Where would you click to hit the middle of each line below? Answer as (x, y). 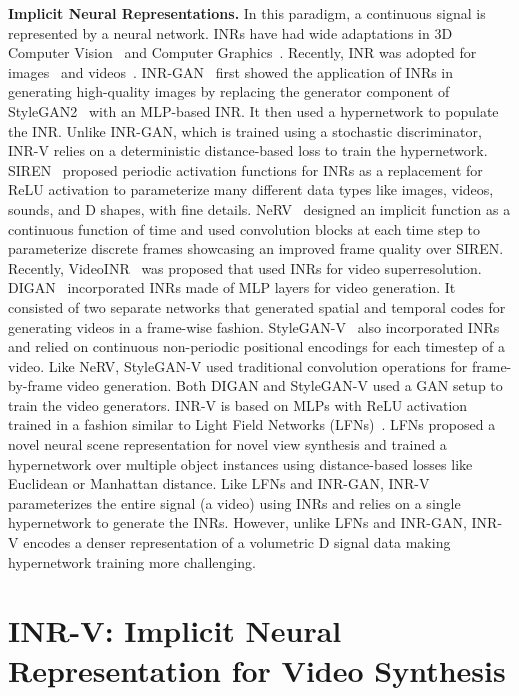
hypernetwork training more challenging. (132, 561)
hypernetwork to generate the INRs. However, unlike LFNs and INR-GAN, (237, 522)
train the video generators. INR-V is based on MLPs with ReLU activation (238, 404)
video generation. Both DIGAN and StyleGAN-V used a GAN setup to (284, 385)
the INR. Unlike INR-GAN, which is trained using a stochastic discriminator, (245, 130)
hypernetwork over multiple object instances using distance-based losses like (240, 463)
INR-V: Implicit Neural (175, 630)
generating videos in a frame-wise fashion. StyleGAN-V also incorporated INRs (254, 326)
